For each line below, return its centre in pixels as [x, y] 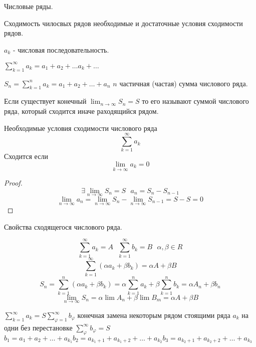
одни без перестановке [38, 327]
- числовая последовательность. [61, 49]
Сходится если [26, 156]
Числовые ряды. [29, 6]
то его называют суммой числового [195, 101]
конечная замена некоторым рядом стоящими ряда [154, 315]
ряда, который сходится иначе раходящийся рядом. [81, 111]
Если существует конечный [45, 101]
